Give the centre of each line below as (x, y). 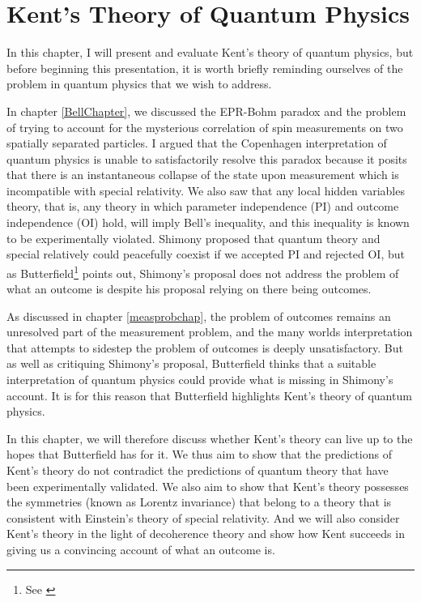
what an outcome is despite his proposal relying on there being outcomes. (189, 289)
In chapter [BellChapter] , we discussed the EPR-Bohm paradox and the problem (206, 111)
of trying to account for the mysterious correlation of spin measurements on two (205, 127)
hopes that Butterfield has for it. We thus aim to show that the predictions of (199, 454)
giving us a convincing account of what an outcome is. (141, 549)
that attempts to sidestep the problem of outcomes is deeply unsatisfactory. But (205, 347)
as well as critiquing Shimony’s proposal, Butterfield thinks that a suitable (191, 363)
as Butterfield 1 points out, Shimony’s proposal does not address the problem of (203, 271)
